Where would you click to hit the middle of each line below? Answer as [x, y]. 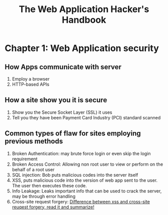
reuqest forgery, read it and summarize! [53, 207]
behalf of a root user [33, 169]
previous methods [34, 141]
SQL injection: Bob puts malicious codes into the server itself [75, 175]
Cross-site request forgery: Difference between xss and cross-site [81, 201]
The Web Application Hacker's [84, 9]
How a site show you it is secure [56, 100]
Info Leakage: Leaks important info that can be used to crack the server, [87, 191]
